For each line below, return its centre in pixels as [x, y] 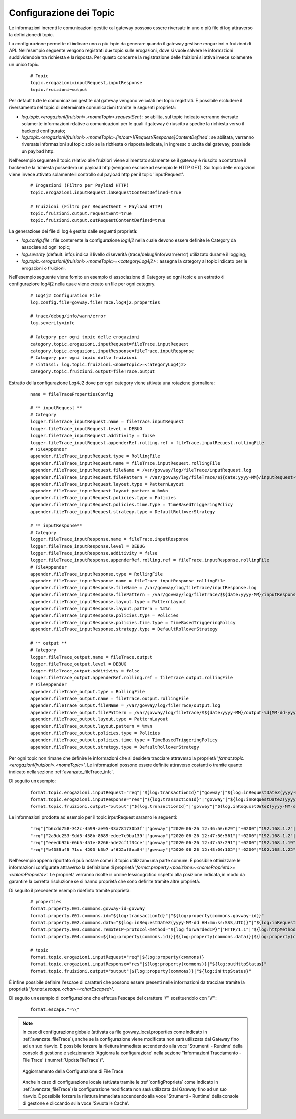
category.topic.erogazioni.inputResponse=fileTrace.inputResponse [112, 351]
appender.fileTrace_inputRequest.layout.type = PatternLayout [107, 484]
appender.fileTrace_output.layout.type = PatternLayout [99, 719]
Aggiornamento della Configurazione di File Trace [73, 1071]
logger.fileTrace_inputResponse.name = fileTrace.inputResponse [110, 539]
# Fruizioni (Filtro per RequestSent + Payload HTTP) [96, 206]
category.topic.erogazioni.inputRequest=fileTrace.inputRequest [110, 344]
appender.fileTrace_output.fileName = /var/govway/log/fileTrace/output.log [125, 705]
